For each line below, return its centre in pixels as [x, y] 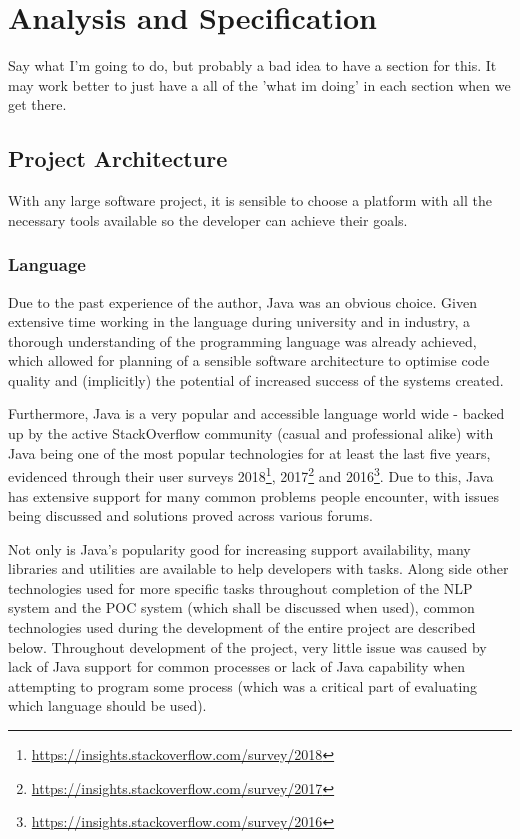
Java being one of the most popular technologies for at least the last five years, [249, 452]
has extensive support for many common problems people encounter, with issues [254, 495]
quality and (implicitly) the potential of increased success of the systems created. [256, 379]
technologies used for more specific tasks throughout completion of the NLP [240, 587]
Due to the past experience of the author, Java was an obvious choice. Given [242, 301]
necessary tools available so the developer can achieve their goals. [208, 219]
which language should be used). [107, 705]
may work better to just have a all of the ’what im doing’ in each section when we [259, 84]
